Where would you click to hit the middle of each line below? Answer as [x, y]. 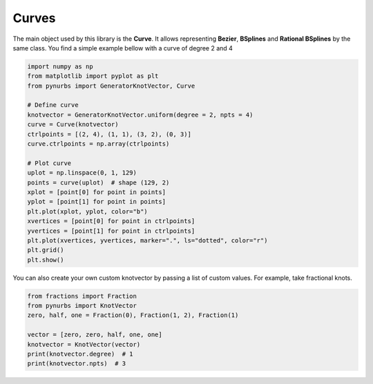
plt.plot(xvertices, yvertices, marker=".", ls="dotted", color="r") [147, 240]
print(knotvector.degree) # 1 [80, 354]
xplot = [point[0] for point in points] [96, 192]
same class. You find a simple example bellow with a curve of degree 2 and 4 [123, 48]
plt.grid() [46, 250]
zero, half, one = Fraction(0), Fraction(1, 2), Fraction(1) [133, 315]
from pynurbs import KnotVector [82, 306]
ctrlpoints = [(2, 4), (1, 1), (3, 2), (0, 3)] [109, 134]
